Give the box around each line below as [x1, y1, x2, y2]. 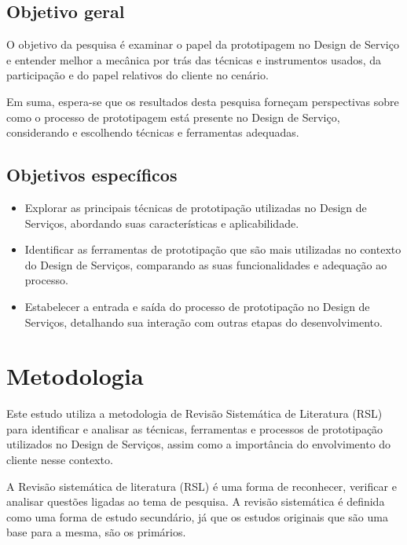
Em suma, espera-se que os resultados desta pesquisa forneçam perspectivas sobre [6, 93, 399, 109]
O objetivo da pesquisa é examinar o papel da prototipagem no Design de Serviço [6, 36, 399, 53]
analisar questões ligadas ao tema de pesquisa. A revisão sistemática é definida [6, 493, 385, 510]
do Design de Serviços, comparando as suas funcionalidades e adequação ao [24, 256, 387, 272]
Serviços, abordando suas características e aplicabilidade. [24, 214, 299, 231]
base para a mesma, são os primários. [6, 524, 186, 540]
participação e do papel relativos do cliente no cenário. [6, 67, 269, 83]
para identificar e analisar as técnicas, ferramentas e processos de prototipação [6, 420, 383, 437]
